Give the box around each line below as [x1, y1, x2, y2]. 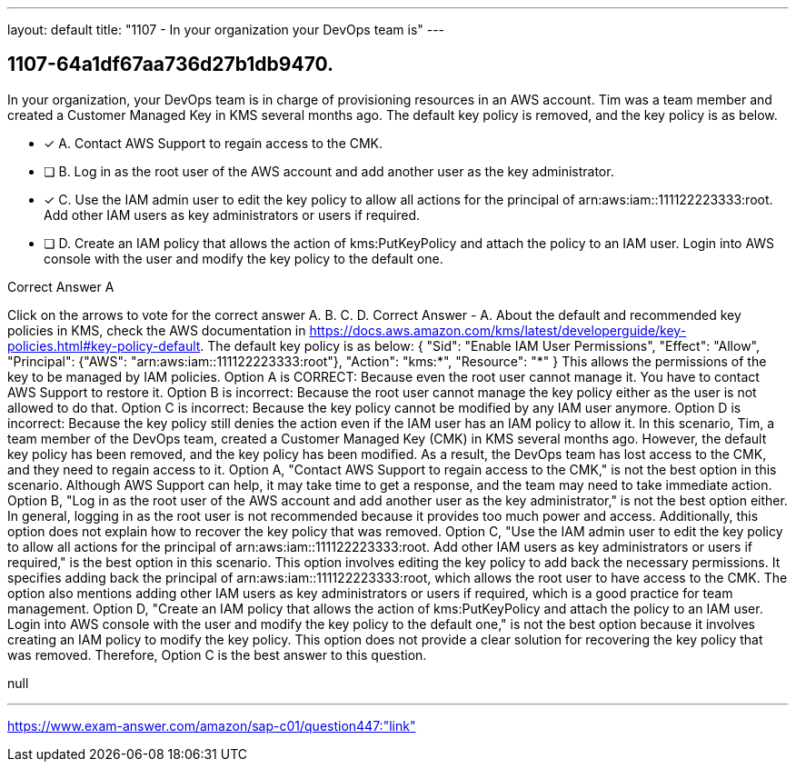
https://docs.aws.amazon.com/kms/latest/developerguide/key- [309, 322, 687, 338]
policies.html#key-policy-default [7, 337, 201, 354]
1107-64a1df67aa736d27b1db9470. [7, 53, 334, 76]
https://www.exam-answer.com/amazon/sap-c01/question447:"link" [7, 717, 416, 734]
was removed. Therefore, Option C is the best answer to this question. [7, 646, 427, 663]
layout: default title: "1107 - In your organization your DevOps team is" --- [7, 22, 445, 37]
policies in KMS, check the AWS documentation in [7, 322, 306, 338]
